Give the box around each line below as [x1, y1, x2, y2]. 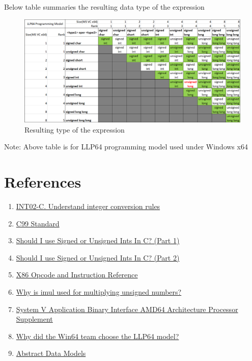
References [4, 171, 81, 192]
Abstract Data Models [16, 348, 86, 358]
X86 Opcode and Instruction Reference [16, 269, 138, 280]
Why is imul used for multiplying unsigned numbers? [16, 286, 182, 297]
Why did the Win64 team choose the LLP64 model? [16, 330, 179, 341]
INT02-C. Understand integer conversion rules [16, 200, 160, 211]
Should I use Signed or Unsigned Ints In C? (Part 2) [16, 252, 180, 263]
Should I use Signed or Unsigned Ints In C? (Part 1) [16, 235, 180, 246]
